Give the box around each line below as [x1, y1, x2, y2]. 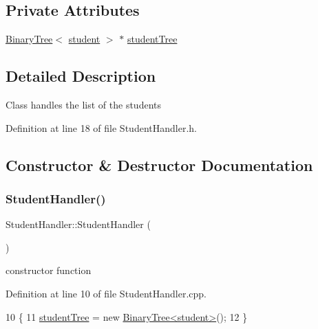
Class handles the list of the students [6, 98, 162, 111]
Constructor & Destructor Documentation [6, 154, 313, 175]
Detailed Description [6, 65, 156, 87]
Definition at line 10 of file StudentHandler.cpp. [6, 286, 206, 300]
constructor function [6, 263, 92, 277]
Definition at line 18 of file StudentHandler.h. [6, 120, 197, 135]
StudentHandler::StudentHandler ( [6, 217, 151, 231]
